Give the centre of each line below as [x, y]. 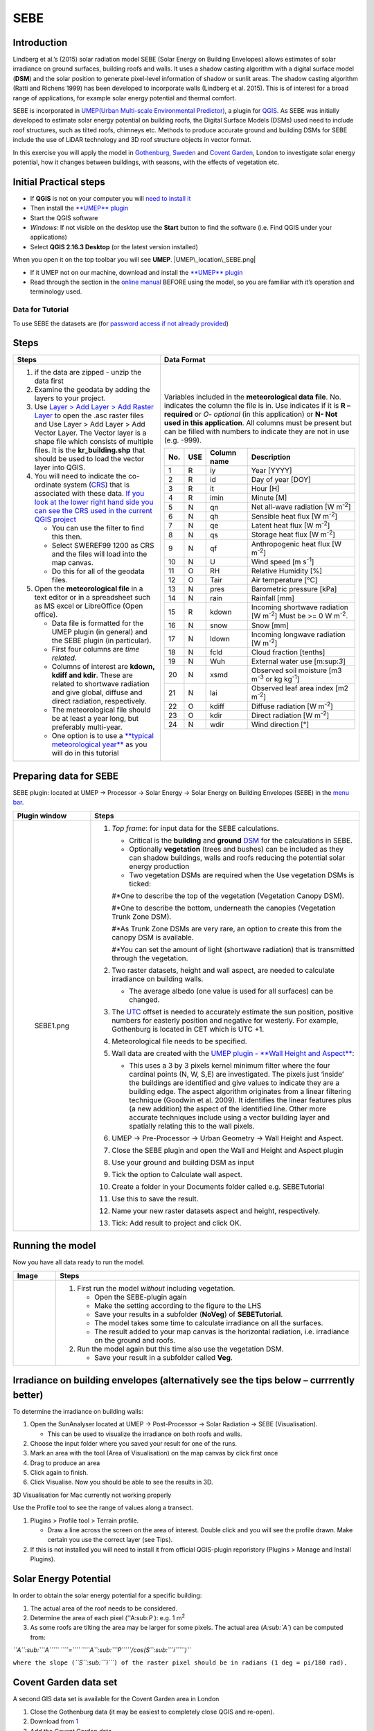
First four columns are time [96, 649]
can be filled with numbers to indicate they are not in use [257, 431]
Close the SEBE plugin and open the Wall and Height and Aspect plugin [228, 1150]
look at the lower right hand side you [94, 502]
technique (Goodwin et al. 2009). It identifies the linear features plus [241, 1100]
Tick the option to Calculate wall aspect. [177, 1174]
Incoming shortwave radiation [300, 607]
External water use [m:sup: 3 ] [299, 661]
